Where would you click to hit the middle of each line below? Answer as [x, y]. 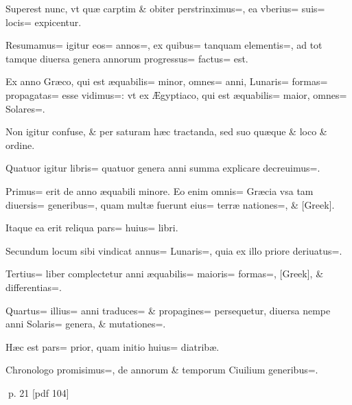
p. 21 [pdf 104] [38, 392]
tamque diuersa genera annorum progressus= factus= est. [127, 58]
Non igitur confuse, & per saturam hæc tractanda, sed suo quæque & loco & [166, 131]
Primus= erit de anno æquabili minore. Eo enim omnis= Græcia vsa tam [160, 190]
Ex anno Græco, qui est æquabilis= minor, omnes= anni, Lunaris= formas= [167, 81]
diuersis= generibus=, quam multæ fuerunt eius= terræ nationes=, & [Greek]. [170, 204]
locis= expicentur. [44, 22]
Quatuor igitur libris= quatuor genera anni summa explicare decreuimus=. [163, 168]
